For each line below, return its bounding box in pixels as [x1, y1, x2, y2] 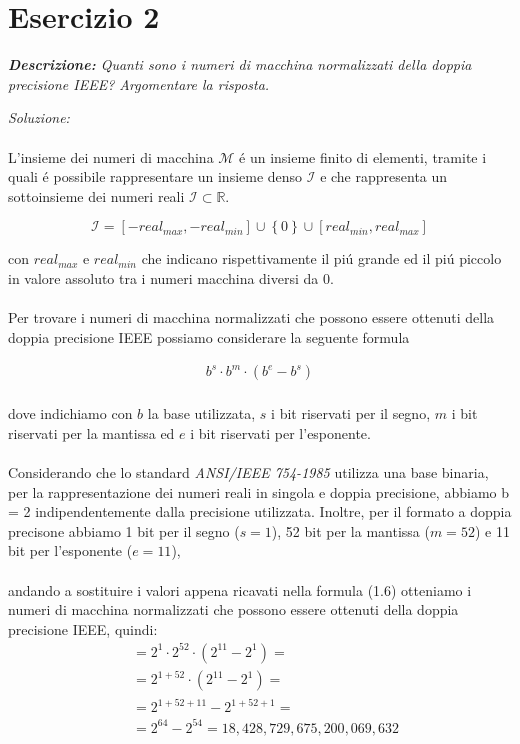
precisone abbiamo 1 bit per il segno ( [8, 520, 240, 541]
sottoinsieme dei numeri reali [8, 185, 185, 206]
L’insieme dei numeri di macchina [8, 146, 214, 167]
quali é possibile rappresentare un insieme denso [8, 166, 303, 187]
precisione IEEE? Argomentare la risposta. [8, 73, 270, 94]
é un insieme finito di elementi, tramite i [239, 146, 487, 167]
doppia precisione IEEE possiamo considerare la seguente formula [8, 326, 410, 347]
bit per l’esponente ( [8, 540, 133, 561]
